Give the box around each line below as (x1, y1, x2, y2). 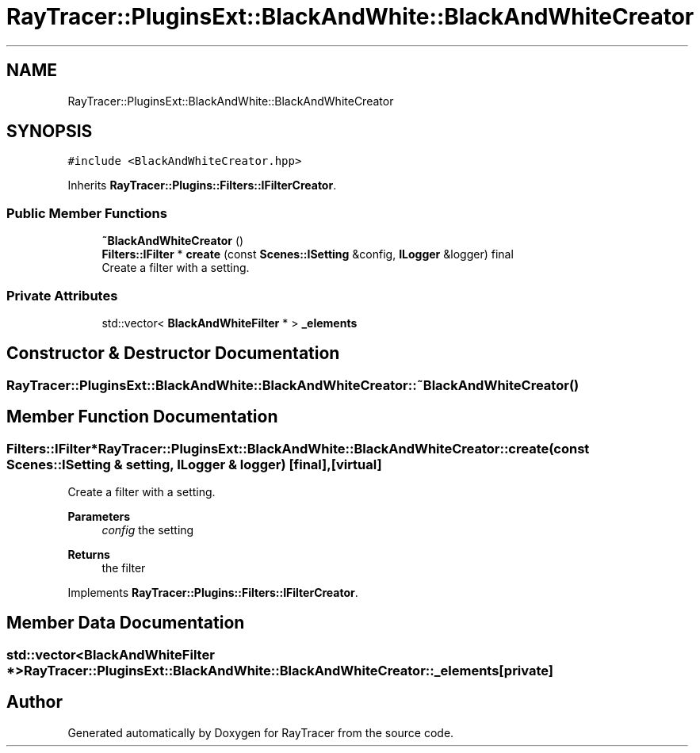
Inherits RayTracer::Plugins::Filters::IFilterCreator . (67, 178, 337, 193)
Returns (67, 548, 110, 561)
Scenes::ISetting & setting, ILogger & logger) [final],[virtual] (6, 456, 382, 472)
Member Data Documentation (6, 613, 245, 633)
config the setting (101, 523, 194, 537)
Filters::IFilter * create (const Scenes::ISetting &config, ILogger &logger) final (101, 247, 514, 262)
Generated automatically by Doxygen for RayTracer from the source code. (67, 725, 454, 740)
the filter (101, 561, 146, 575)
